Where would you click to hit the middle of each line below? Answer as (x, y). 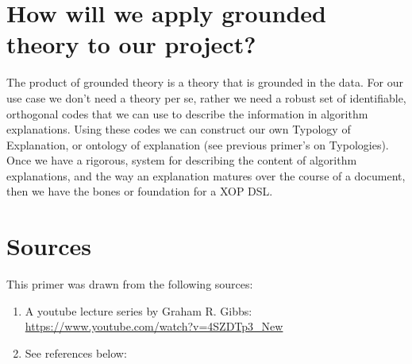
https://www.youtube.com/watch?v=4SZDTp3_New (154, 326)
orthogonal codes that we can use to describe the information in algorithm (187, 113)
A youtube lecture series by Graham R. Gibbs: (139, 310)
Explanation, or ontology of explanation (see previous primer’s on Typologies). (198, 144)
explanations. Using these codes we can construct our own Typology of (179, 129)
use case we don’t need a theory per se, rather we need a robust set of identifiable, (206, 97)
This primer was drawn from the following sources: (130, 284)
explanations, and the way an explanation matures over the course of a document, (206, 175)
